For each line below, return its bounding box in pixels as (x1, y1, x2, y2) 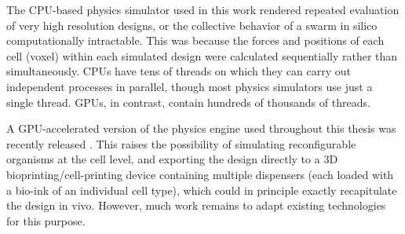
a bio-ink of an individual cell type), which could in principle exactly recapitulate (6, 181, 397, 198)
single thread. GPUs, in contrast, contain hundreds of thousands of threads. (6, 93, 370, 110)
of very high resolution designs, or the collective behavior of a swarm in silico (6, 16, 378, 33)
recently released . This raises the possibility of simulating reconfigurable (6, 135, 356, 152)
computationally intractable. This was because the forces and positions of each (6, 32, 385, 49)
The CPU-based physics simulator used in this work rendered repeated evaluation (6, 2, 400, 17)
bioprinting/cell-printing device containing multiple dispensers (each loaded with (6, 166, 394, 182)
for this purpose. (6, 212, 86, 229)
